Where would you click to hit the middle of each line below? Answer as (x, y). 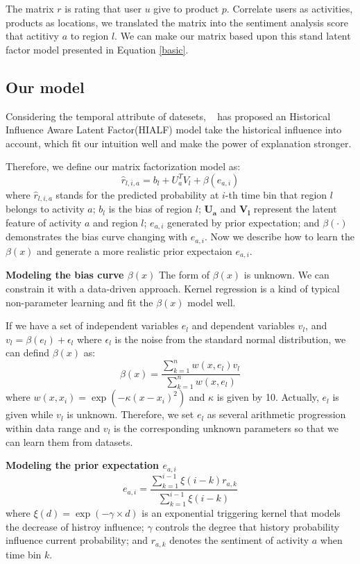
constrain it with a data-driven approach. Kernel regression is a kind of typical (173, 288)
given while (29, 414)
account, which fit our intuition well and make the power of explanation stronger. (179, 143)
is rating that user (103, 8)
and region (115, 222)
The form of (184, 275)
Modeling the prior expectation (83, 465)
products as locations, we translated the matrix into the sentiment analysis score (177, 22)
